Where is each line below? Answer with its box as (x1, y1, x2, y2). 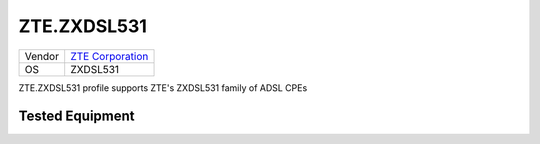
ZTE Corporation (70, 49, 149, 63)
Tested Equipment (18, 108, 135, 125)
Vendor (24, 49, 60, 63)
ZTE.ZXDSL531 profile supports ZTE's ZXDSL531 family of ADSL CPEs (18, 81, 308, 94)
